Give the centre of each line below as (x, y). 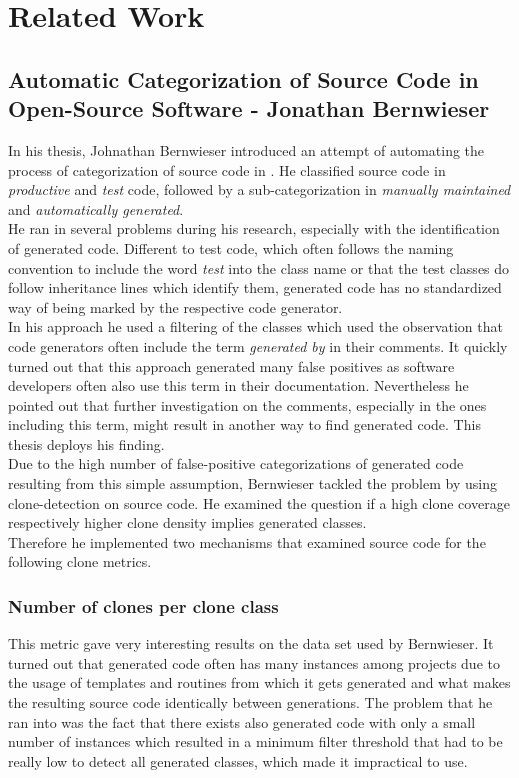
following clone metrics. (80, 561)
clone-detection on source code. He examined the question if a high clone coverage (259, 502)
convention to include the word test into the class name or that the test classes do (259, 267)
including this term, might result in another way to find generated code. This (244, 424)
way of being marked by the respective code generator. (175, 306)
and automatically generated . (96, 208)
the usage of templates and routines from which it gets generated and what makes (259, 682)
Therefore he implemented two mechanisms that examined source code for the (247, 541)
